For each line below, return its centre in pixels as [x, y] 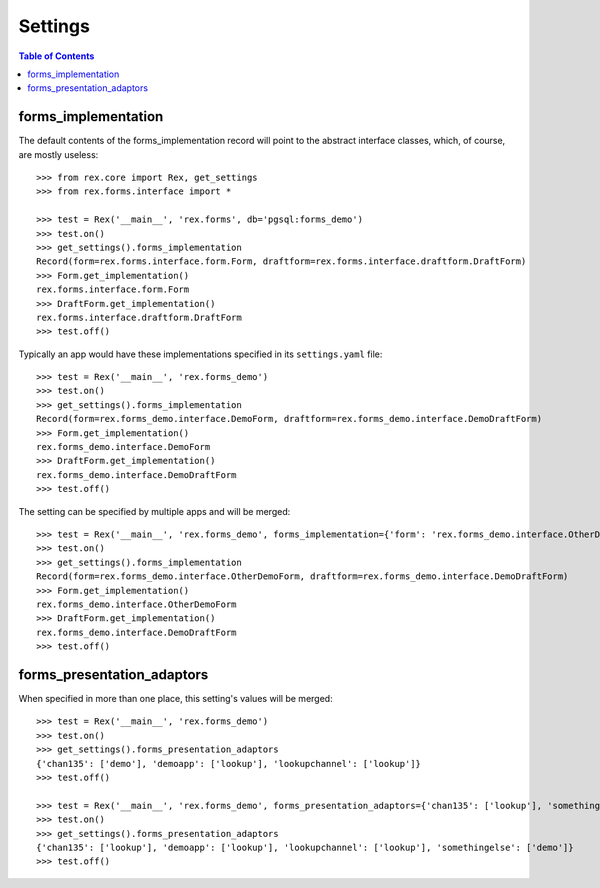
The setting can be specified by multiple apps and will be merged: [154, 511]
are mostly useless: [58, 154]
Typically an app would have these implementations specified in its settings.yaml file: [200, 354]
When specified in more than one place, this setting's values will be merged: [176, 699]
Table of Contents [56, 56]
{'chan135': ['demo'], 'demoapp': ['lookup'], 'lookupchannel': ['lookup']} [229, 763]
